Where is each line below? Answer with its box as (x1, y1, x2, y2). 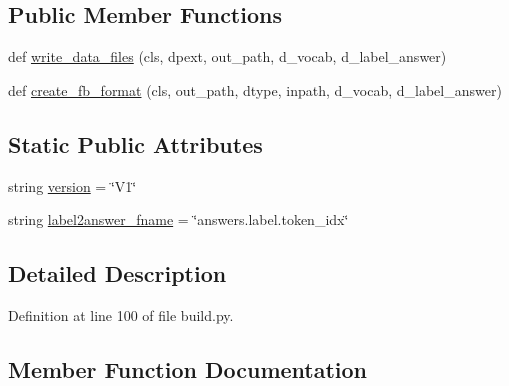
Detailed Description (8, 258, 227, 289)
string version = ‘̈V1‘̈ (8, 175, 137, 196)
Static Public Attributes (8, 128, 263, 159)
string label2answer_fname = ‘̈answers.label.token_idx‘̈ (8, 209, 349, 230)
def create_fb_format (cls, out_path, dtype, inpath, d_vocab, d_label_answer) (8, 79, 502, 100)
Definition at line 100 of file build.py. (8, 304, 234, 325)
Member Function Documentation (8, 353, 368, 384)
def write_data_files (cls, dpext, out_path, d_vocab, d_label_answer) (8, 46, 447, 67)
